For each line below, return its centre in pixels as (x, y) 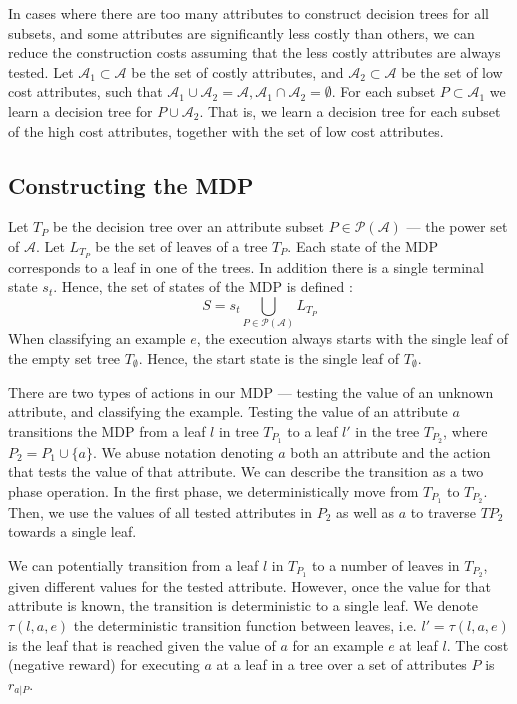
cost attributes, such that (85, 91)
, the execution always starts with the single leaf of (352, 338)
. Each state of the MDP (363, 245)
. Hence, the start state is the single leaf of (269, 357)
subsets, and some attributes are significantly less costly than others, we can (241, 32)
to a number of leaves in (386, 564)
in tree (238, 430)
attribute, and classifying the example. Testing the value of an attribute (228, 411)
